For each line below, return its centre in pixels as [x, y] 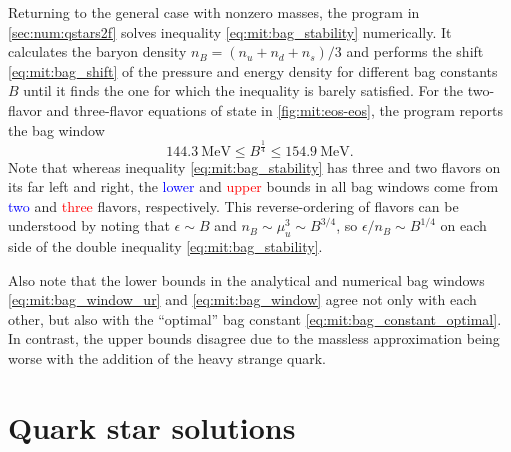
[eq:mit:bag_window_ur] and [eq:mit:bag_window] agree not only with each [242, 299]
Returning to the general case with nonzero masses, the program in [214, 12]
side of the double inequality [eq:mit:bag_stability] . [165, 246]
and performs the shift [415, 51]
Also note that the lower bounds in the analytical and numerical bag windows [246, 279]
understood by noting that [89, 225]
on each [463, 225]
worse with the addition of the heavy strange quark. [167, 358]
